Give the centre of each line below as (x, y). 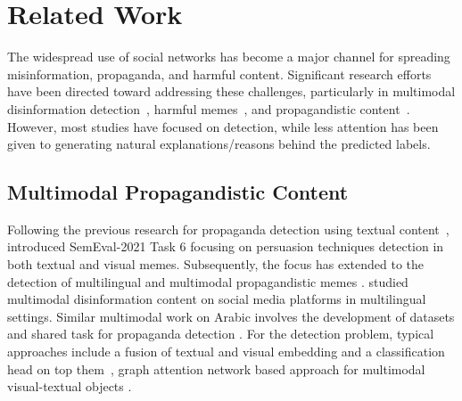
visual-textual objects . (70, 386)
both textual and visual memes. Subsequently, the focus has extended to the (216, 264)
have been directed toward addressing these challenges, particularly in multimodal (231, 91)
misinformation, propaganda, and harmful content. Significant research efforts (219, 74)
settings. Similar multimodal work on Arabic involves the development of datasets (231, 316)
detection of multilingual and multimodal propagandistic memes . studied (208, 281)
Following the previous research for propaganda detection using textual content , (228, 229)
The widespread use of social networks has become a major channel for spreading (229, 57)
